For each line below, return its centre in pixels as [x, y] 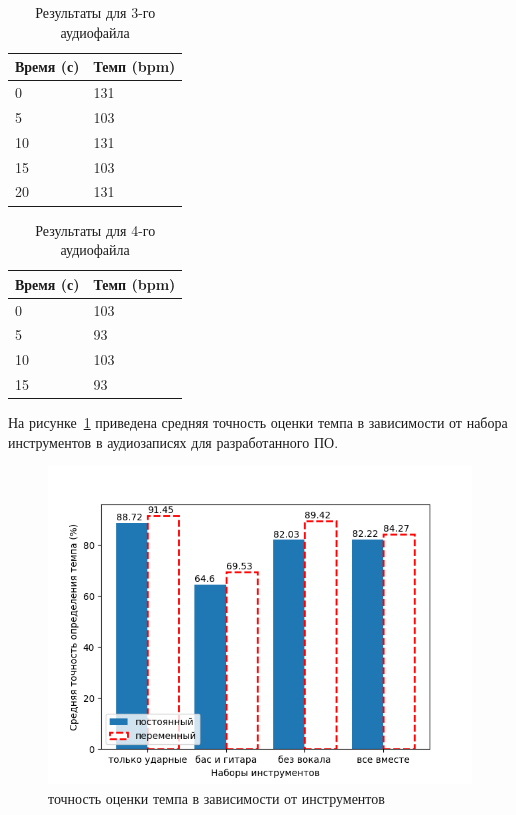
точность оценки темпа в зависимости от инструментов [216, 797]
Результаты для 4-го [95, 229]
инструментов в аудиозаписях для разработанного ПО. [173, 441]
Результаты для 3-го [95, 12]
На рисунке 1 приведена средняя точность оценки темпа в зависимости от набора [258, 422]
